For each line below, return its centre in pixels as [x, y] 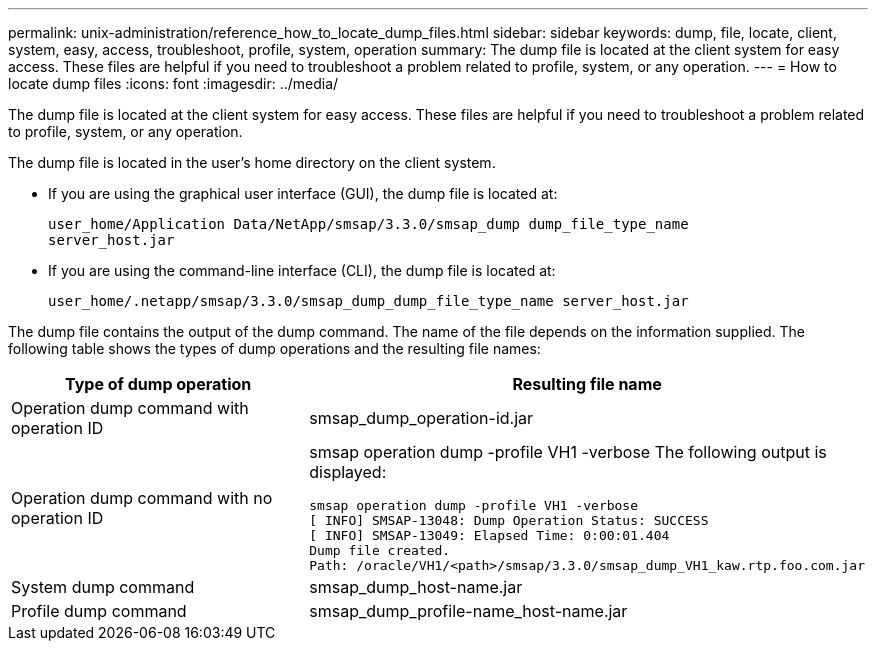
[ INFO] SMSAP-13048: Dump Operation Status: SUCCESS [509, 520]
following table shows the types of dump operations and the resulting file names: [274, 348]
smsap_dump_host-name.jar [416, 587]
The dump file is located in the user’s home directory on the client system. [252, 162]
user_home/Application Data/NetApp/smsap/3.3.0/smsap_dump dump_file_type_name [368, 224]
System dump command [103, 587]
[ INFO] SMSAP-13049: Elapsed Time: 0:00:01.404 [489, 535]
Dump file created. [380, 550]
